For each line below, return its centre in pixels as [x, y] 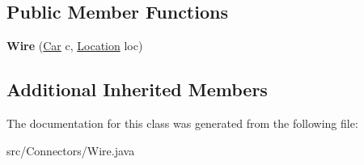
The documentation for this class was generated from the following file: [182, 123]
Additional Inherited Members [137, 89]
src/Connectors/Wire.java [71, 150]
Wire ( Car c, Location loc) [75, 46]
